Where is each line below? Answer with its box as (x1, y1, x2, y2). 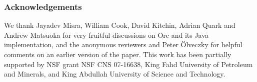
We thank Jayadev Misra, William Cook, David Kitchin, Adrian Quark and (4, 20, 235, 30)
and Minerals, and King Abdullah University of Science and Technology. (4, 69, 225, 79)
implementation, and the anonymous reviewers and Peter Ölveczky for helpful (4, 39, 242, 50)
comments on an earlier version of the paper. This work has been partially (4, 49, 231, 59)
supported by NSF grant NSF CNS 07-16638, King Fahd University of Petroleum (4, 59, 253, 69)
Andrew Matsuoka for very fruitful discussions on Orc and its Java (4, 29, 208, 40)
